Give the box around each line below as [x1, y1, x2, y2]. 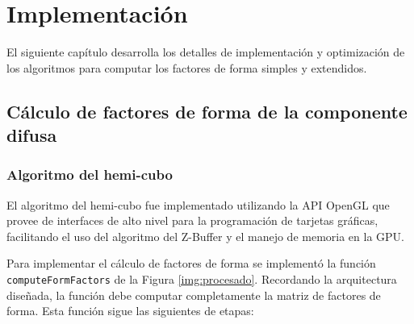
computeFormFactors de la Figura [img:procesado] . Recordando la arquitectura [6, 271, 397, 288]
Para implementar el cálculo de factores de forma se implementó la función [6, 255, 376, 272]
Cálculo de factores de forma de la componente [6, 98, 408, 123]
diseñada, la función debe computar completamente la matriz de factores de [6, 286, 381, 303]
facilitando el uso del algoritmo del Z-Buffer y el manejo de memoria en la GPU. [6, 227, 404, 244]
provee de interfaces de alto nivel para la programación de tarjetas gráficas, [6, 212, 378, 229]
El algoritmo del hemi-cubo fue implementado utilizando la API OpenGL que [6, 196, 390, 213]
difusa [6, 123, 57, 147]
